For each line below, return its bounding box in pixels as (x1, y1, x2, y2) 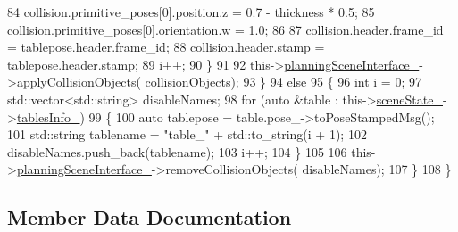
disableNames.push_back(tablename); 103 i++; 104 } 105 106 (7, 142, 347, 161)
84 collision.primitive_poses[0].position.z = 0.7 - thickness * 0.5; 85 (7, 3, 375, 21)
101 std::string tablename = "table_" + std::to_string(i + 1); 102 (7, 125, 367, 144)
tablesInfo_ (16, 107, 80, 126)
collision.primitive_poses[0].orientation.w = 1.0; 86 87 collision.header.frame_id (7, 20, 444, 38)
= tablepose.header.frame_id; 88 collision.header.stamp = (7, 37, 325, 56)
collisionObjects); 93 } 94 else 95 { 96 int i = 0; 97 (145, 72, 421, 91)
